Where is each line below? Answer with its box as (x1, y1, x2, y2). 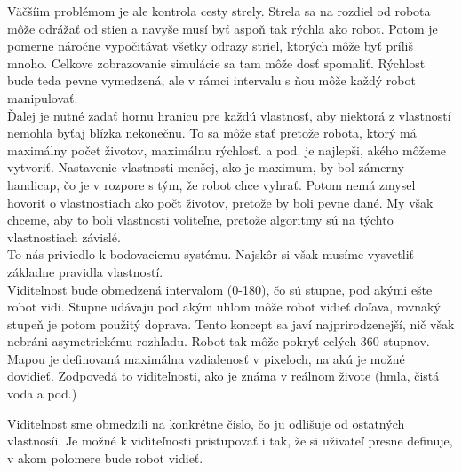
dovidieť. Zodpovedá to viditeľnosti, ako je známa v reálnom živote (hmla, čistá (7, 367, 440, 385)
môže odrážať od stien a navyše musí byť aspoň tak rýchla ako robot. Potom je (7, 19, 438, 37)
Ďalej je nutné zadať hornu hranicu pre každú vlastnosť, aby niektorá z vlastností (7, 106, 451, 124)
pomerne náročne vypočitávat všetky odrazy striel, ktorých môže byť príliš (7, 36, 414, 55)
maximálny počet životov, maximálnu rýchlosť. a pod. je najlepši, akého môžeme (7, 140, 447, 159)
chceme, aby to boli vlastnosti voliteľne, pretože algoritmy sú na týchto (7, 210, 394, 229)
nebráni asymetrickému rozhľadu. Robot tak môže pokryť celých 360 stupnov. (7, 332, 430, 351)
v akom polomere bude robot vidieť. (7, 448, 203, 467)
